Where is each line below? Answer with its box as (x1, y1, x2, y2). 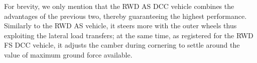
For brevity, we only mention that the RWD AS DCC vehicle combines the (4, 1, 234, 11)
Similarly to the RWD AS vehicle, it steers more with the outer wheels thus (4, 20, 237, 31)
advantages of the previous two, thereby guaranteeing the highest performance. (4, 10, 247, 21)
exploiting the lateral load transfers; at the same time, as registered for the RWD (4, 30, 253, 40)
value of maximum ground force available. (4, 49, 133, 60)
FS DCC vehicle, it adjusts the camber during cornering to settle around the (4, 40, 240, 50)
